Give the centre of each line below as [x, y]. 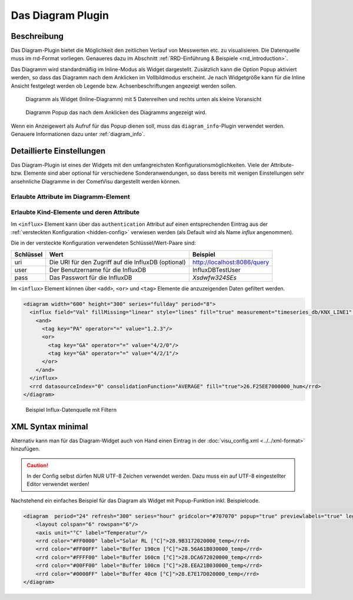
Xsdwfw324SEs [214, 278]
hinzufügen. [26, 449]
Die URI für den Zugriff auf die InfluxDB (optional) [118, 262]
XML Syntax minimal [49, 426]
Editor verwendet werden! [58, 484]
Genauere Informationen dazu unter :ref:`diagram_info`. [78, 134]
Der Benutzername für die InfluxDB [98, 269]
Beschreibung [37, 36]
